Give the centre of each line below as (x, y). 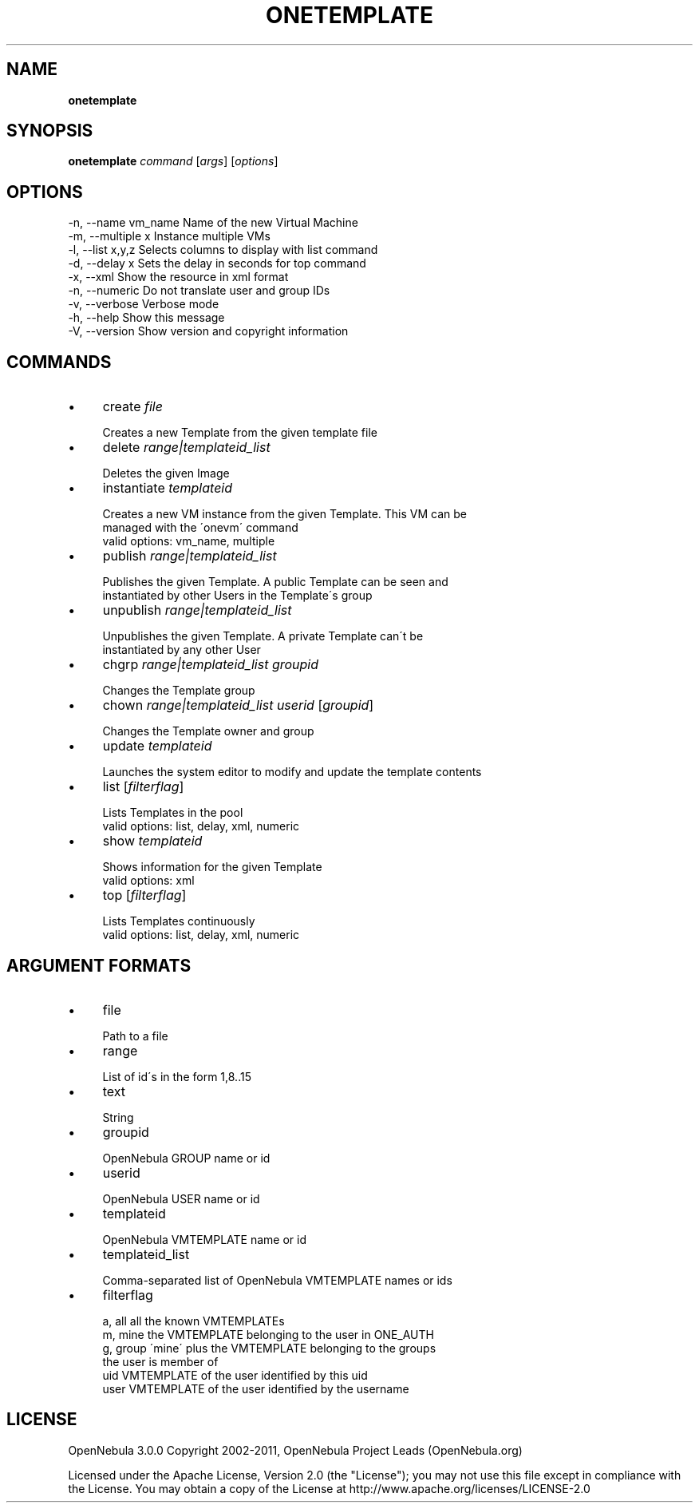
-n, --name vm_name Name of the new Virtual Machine (213, 223)
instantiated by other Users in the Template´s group (237, 596)
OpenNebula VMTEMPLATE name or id (205, 1239)
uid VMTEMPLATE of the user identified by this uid (235, 1375)
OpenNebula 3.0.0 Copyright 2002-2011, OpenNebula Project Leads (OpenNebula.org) (295, 1450)
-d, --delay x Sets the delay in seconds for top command (217, 263)
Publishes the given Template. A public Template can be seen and (275, 582)
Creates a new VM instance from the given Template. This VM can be (284, 514)
